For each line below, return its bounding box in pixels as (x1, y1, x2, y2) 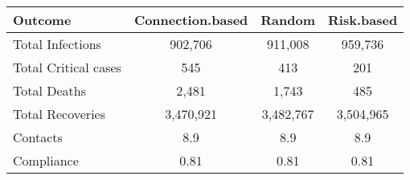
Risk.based (328, 10, 398, 29)
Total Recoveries (13, 104, 105, 123)
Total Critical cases (13, 58, 121, 76)
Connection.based (133, 10, 248, 29)
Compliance (13, 151, 79, 170)
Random (260, 10, 316, 29)
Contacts (13, 128, 63, 146)
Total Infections (13, 35, 101, 53)
